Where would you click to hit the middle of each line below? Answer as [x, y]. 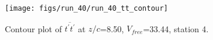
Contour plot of [33, 28]
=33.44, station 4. [176, 28]
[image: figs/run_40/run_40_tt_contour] [87, 8]
